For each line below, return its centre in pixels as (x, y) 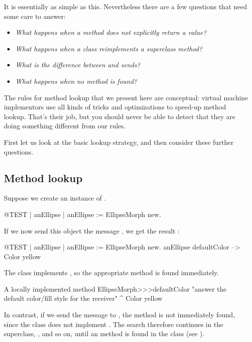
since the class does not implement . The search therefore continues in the (114, 324)
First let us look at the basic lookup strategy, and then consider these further (119, 142)
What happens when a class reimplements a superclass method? (109, 48)
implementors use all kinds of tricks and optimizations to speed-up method (115, 107)
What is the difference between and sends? (78, 65)
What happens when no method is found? (76, 81)
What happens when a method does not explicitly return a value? (111, 32)
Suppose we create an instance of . (55, 198)
